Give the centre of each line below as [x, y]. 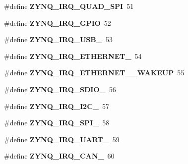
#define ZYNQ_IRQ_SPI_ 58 [57, 123]
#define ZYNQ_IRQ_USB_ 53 [58, 39]
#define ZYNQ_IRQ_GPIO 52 [58, 23]
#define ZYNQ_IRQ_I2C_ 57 [57, 106]
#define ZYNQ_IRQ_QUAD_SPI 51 [69, 6]
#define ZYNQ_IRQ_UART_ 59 [62, 139]
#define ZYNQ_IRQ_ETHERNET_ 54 [73, 56]
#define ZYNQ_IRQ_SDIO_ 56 [60, 89]
